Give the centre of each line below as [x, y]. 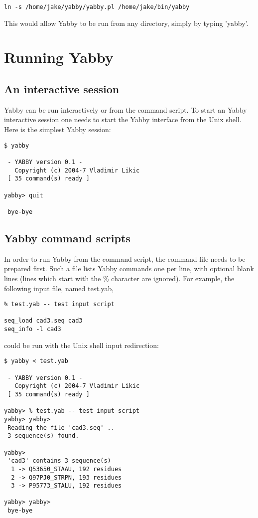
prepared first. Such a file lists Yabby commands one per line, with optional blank [129, 268]
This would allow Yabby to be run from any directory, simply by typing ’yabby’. [126, 23]
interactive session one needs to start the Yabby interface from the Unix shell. [123, 119]
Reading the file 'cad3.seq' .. [61, 428]
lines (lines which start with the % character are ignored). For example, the [119, 278]
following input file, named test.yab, [59, 288]
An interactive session [62, 89]
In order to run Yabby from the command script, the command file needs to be [125, 259]
